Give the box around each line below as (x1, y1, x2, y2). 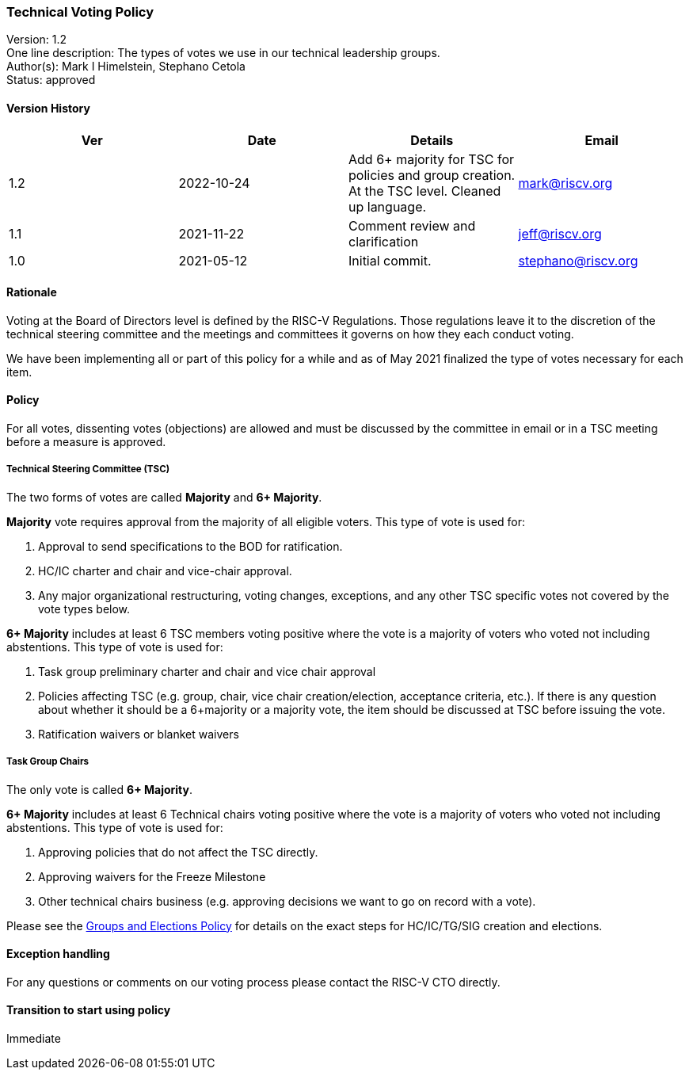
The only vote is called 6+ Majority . (6, 782, 192, 796)
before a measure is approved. (6, 435, 166, 449)
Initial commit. (348, 252, 432, 269)
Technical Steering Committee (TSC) (6, 464, 170, 475)
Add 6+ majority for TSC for (348, 151, 515, 167)
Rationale (6, 285, 57, 300)
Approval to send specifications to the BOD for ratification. (38, 539, 343, 553)
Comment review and (348, 217, 476, 234)
